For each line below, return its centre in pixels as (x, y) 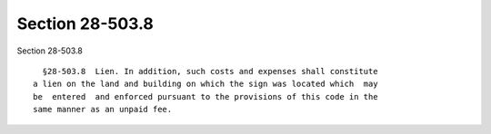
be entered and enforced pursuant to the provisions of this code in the (205, 96)
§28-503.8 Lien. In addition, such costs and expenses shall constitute (210, 71)
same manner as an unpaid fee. (103, 110)
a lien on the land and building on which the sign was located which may (205, 84)
